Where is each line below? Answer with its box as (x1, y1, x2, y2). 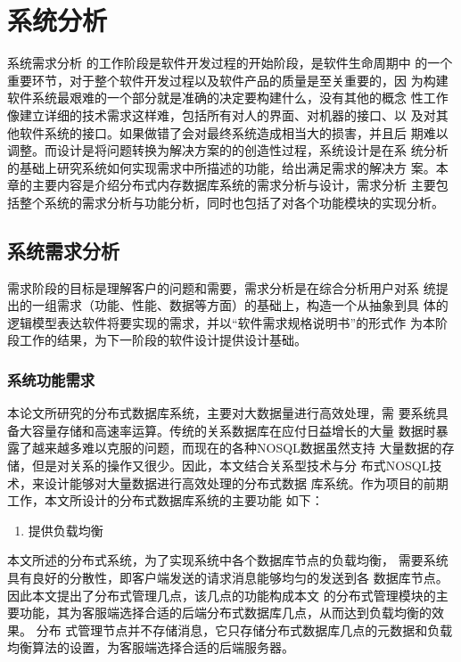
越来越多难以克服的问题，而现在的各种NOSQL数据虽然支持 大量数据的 (31, 438, 442, 457)
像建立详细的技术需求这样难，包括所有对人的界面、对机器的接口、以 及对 (7, 105, 436, 124)
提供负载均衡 (28, 520, 103, 539)
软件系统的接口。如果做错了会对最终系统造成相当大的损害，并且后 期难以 (19, 123, 449, 142)
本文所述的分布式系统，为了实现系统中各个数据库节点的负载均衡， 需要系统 (7, 551, 449, 569)
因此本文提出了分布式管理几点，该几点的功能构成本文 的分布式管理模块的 (7, 585, 436, 604)
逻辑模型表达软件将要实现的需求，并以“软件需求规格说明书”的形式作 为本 (7, 313, 435, 331)
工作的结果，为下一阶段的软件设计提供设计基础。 (19, 331, 307, 349)
